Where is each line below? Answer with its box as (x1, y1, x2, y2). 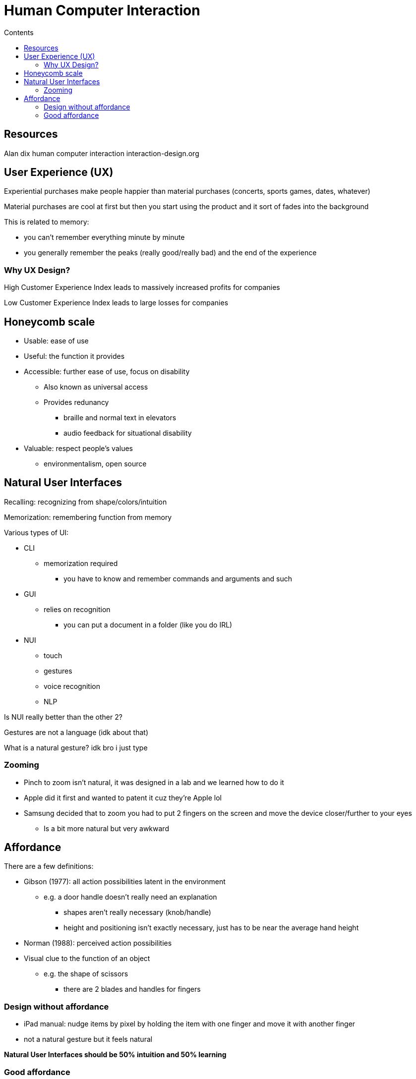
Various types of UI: (4, 528, 69, 537)
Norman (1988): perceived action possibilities (24, 939, 172, 948)
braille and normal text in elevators (63, 413, 177, 422)
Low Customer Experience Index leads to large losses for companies (4, 298, 229, 307)
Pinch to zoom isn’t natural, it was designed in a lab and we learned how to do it (24, 778, 284, 787)
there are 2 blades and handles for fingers (63, 985, 201, 994)
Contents (4, 28, 34, 37)
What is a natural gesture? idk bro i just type (4, 743, 148, 752)
